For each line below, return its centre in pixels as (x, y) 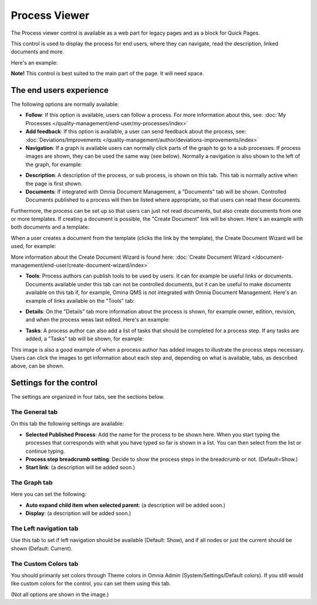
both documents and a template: (50, 227)
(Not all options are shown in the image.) (60, 594)
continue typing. (45, 451)
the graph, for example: (54, 164)
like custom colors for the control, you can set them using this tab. (91, 584)
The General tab (34, 412)
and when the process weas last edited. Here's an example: (98, 320)
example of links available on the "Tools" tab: (80, 300)
